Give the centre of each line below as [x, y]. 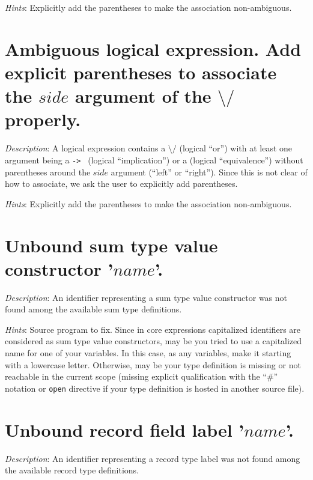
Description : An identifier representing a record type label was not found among [153, 458]
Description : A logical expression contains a [85, 148]
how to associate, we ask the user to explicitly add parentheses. [121, 184]
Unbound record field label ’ [125, 429]
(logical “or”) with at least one [236, 148]
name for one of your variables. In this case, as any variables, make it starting [148, 353]
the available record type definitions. [72, 470]
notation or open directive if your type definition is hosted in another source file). [155, 388]
